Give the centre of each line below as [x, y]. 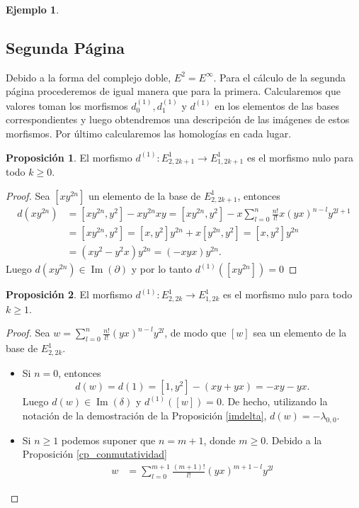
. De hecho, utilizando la [274, 401]
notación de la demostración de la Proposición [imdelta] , [144, 415]
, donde [220, 440]
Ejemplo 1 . [33, 9]
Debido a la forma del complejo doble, [89, 77]
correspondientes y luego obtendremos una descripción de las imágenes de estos [178, 119]
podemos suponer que [108, 440]
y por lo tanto [161, 269]
